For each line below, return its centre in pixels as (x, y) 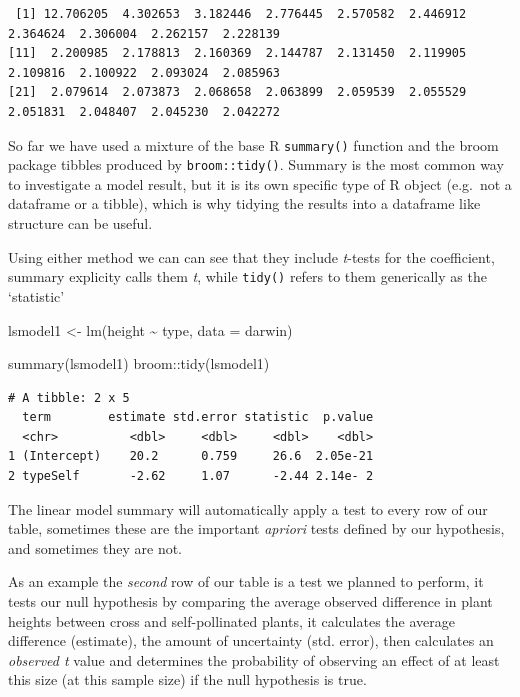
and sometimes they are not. (95, 547)
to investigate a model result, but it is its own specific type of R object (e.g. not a (260, 183)
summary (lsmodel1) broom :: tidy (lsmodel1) (139, 363)
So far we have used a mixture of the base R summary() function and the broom (253, 144)
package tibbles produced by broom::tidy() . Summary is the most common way (256, 164)
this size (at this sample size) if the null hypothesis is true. (187, 679)
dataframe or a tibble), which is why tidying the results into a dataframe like (244, 203)
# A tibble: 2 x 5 (69, 397)
